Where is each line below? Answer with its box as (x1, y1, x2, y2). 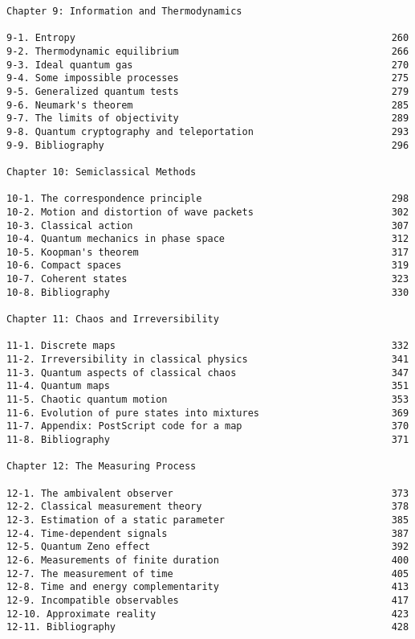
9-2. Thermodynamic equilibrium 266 (6, 45, 409, 57)
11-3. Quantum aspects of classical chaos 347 (6, 367, 409, 379)
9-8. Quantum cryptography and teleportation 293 (6, 125, 409, 137)
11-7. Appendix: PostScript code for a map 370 (6, 420, 409, 432)
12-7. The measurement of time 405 (6, 567, 409, 580)
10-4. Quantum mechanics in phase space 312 (6, 233, 409, 245)
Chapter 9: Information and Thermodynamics (6, 6, 242, 17)
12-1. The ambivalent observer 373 (6, 487, 409, 499)
